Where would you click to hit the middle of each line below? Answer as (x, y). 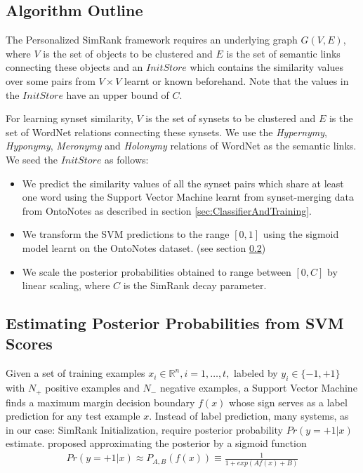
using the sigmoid (301, 234)
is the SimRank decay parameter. (195, 285)
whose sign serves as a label (288, 402)
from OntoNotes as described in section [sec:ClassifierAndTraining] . (167, 210)
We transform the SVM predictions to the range (126, 234)
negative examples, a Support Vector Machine (258, 388)
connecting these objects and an (74, 67)
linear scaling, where (66, 285)
